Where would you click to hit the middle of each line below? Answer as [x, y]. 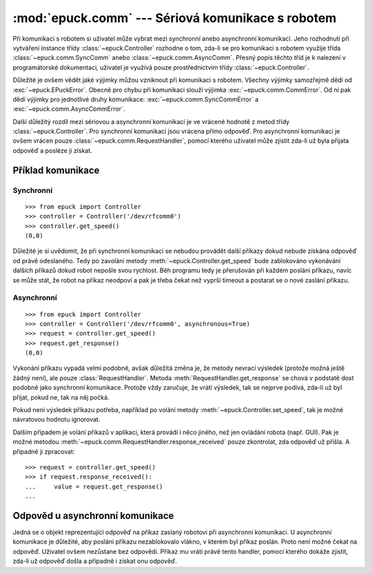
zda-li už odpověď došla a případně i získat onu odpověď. [95, 561]
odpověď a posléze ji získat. [52, 150]
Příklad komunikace [56, 170]
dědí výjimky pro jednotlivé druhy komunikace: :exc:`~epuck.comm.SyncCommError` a [136, 99]
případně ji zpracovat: [44, 451]
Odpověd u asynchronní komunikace [93, 516]
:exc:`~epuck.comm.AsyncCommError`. [69, 109]
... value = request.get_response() [94, 486]
